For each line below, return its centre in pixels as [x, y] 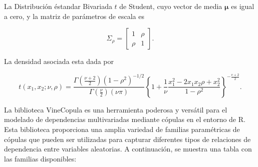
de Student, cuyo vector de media [171, 6]
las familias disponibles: [40, 158]
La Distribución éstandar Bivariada [58, 6]
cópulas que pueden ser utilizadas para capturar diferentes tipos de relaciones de [127, 139]
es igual [243, 6]
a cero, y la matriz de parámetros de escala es [74, 16]
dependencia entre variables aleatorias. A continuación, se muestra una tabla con [128, 149]
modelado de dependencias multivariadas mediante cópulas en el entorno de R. [125, 119]
